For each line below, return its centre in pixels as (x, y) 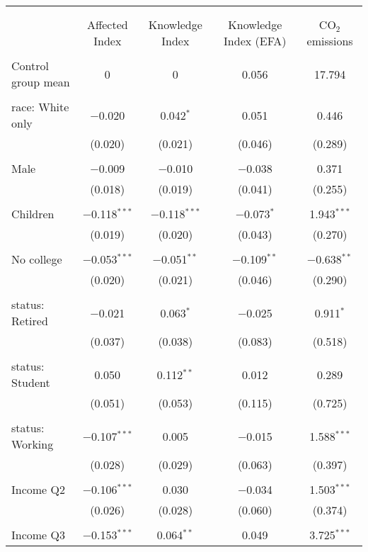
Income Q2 (38, 489)
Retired (30, 321)
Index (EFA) (255, 41)
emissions (330, 41)
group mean (41, 82)
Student (31, 382)
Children (33, 214)
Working (33, 444)
